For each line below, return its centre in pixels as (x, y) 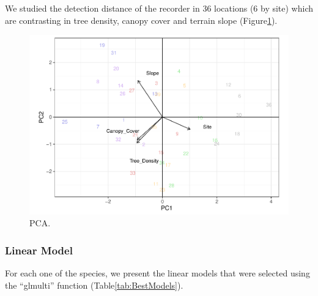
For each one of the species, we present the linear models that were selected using (157, 273)
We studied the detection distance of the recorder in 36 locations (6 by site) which (159, 8)
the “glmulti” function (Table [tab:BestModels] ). (94, 285)
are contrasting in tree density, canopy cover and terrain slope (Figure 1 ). (141, 20)
